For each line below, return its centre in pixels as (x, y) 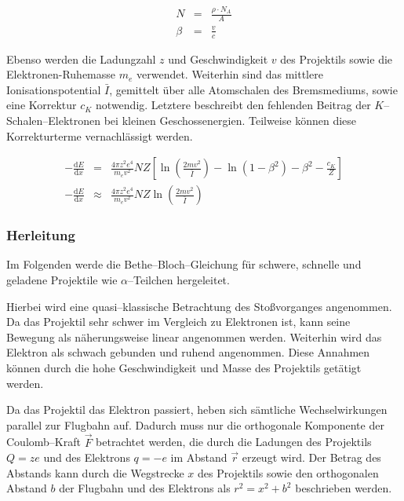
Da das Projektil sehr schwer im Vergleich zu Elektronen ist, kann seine (178, 322)
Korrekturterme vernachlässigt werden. (100, 135)
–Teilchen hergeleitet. (179, 279)
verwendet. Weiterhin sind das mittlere (230, 74)
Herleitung (41, 235)
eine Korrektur (42, 105)
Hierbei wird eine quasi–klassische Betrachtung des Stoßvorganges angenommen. (199, 306)
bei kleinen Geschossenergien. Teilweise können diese (230, 120)
